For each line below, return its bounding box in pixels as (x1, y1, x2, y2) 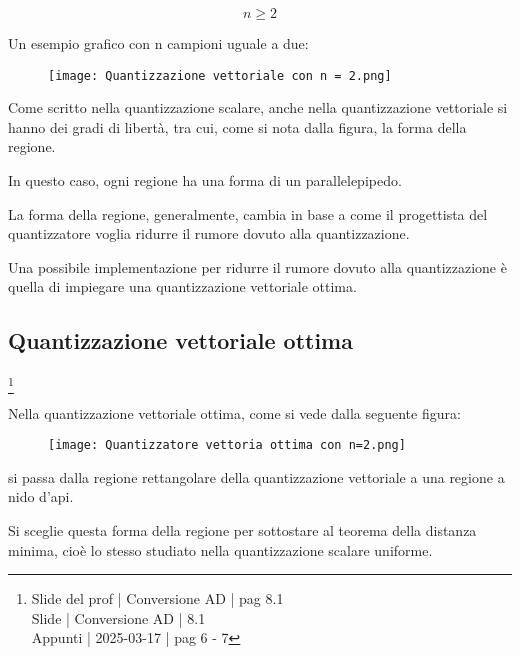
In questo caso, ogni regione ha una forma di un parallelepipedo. (8, 170, 402, 191)
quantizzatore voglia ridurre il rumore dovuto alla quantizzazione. (8, 223, 410, 244)
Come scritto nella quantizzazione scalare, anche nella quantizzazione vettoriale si (8, 97, 508, 118)
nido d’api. (8, 486, 74, 507)
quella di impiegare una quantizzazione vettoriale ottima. (8, 276, 357, 297)
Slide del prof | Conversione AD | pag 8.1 (31, 588, 284, 609)
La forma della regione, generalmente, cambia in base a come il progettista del (8, 203, 488, 224)
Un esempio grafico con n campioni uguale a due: (8, 33, 309, 53)
